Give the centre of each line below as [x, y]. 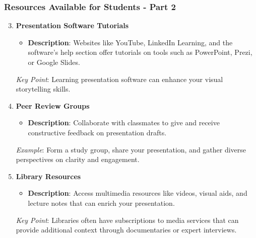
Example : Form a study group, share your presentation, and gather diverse [131, 149]
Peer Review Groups [53, 105]
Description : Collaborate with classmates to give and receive [124, 123]
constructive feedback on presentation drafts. [97, 132]
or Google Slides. [54, 62]
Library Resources [48, 176]
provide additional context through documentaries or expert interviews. [126, 230]
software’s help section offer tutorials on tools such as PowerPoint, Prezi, [140, 52]
